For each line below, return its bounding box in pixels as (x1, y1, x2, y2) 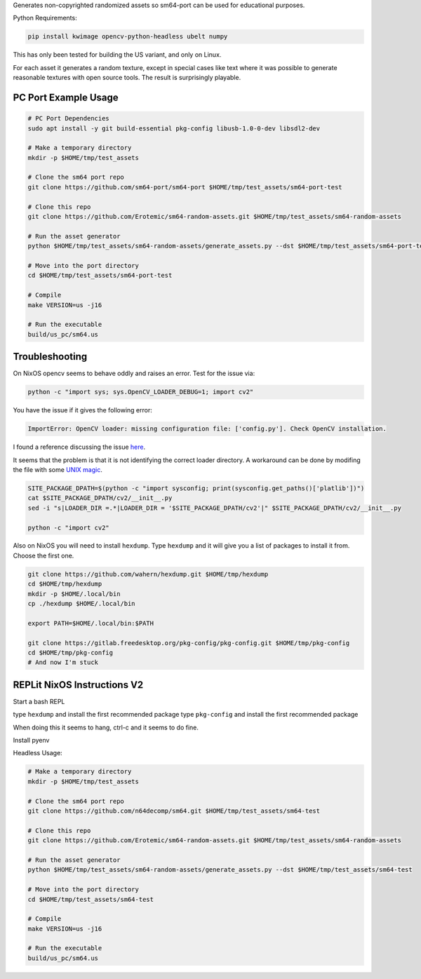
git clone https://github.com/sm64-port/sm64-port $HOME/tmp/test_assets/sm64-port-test (27, 183, 343, 191)
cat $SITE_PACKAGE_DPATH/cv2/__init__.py (27, 494, 173, 502)
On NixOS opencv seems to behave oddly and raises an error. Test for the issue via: (13, 369, 255, 378)
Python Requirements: (13, 14, 77, 22)
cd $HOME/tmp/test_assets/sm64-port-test (27, 271, 173, 280)
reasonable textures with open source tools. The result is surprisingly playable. (13, 74, 241, 82)
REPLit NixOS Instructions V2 (13, 679, 144, 691)
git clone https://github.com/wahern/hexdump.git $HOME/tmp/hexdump (27, 570, 269, 578)
